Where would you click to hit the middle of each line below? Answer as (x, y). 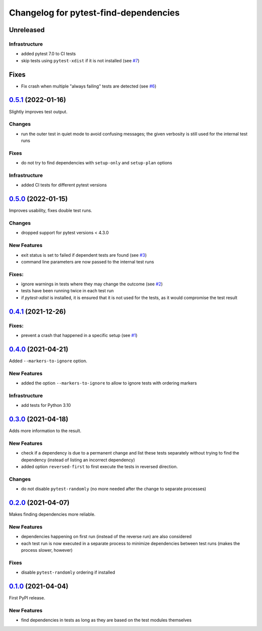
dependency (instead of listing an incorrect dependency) (78, 460)
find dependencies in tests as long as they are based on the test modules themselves (106, 620)
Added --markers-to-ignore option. (48, 361)
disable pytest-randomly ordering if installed (68, 572)
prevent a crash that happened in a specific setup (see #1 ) (79, 335)
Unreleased (27, 30)
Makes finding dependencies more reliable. (52, 514)
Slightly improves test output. (38, 111)
